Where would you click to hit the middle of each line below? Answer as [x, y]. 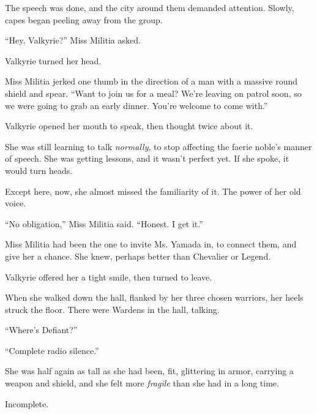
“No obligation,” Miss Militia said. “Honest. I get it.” [104, 223]
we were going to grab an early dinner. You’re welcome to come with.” [136, 105]
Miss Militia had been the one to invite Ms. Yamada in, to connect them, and [151, 244]
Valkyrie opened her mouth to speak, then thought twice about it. [129, 126]
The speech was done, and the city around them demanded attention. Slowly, [150, 7]
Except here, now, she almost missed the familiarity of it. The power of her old [153, 191]
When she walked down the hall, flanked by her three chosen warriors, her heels [154, 297]
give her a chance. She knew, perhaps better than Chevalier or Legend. [138, 256]
